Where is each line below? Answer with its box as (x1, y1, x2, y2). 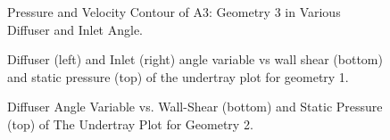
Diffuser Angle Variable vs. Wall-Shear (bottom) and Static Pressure (7, 97, 383, 116)
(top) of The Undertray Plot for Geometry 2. (7, 114, 253, 133)
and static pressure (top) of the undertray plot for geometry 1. (7, 67, 349, 86)
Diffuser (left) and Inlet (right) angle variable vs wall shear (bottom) (7, 50, 383, 69)
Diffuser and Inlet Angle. (7, 20, 143, 38)
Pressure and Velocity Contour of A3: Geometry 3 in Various (7, 3, 341, 21)
